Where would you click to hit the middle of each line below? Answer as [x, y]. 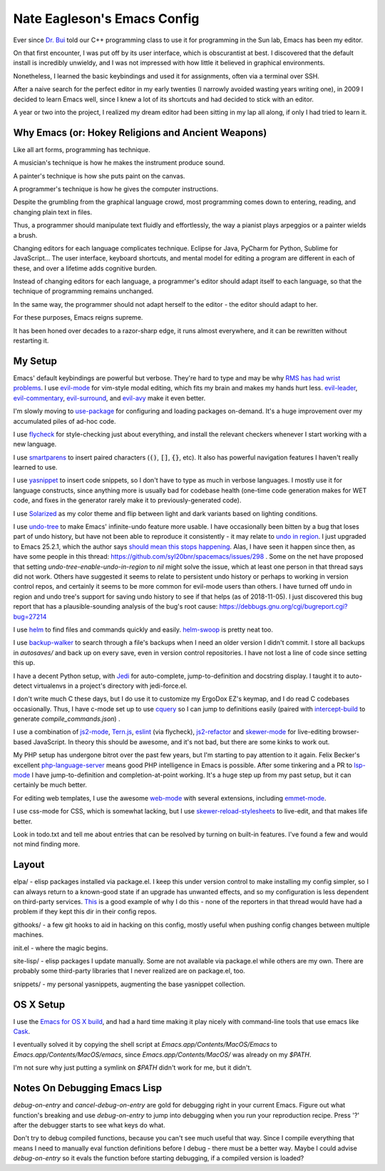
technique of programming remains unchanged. [83, 291]
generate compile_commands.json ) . [67, 719]
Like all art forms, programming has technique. [82, 149]
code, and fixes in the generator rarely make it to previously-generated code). [127, 500]
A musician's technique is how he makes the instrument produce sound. [119, 163]
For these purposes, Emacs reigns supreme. [78, 318]
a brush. [25, 235]
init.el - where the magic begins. [61, 948]
